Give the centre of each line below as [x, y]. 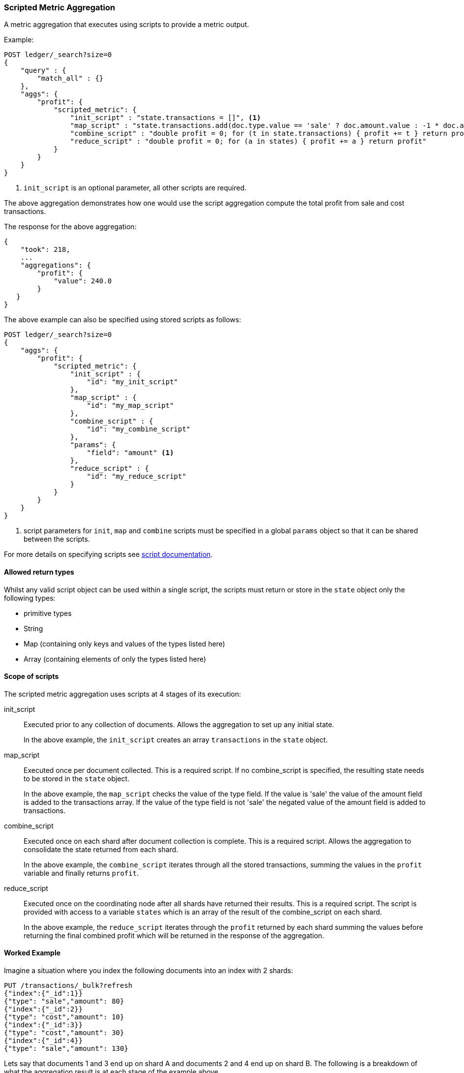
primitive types [48, 613]
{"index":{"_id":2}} [43, 1009]
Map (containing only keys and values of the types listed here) [124, 644]
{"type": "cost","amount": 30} [64, 1033]
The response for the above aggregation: [70, 227]
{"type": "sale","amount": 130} [66, 1049]
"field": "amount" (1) [130, 453]
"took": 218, [45, 250]
